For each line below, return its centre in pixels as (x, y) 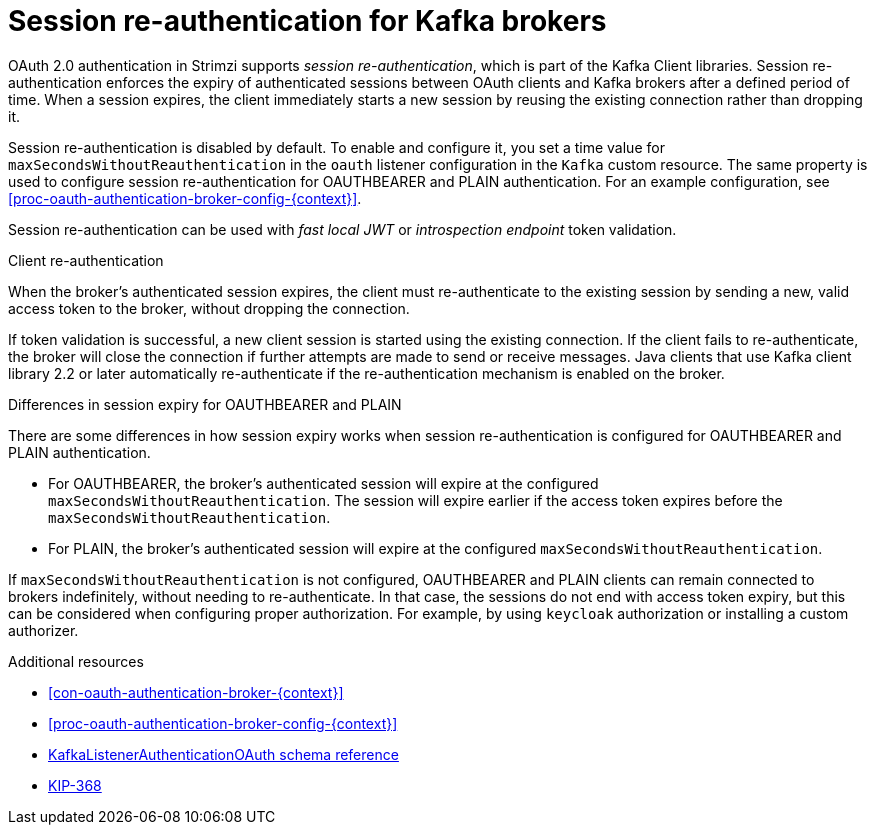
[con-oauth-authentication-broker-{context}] (196, 692)
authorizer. (43, 630)
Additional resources (76, 661)
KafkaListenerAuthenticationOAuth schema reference (223, 754)
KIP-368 (75, 785)
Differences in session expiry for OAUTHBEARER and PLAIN (205, 404)
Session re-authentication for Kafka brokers (307, 21)
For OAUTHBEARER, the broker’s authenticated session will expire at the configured (323, 483)
